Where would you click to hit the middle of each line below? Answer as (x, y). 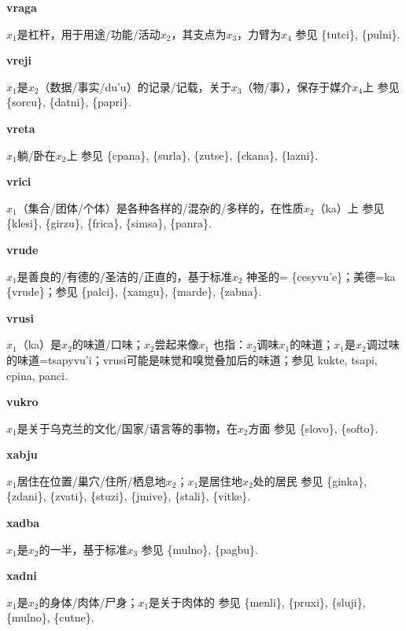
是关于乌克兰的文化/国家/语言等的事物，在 (127, 428)
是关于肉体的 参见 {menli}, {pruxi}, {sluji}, (257, 601)
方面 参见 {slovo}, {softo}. (313, 428)
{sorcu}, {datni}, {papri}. (69, 102)
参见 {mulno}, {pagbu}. (199, 549)
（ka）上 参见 (349, 207)
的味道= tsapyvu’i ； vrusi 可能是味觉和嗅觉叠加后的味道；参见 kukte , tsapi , (192, 359)
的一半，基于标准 (83, 549)
